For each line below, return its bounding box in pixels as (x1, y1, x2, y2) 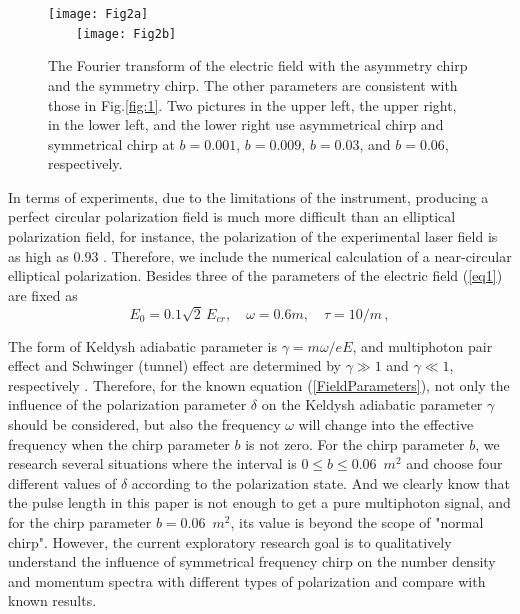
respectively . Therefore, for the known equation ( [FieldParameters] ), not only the (8, 374, 510, 395)
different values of (8, 472, 117, 493)
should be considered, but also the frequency (8, 413, 281, 434)
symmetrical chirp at (48, 133, 175, 154)
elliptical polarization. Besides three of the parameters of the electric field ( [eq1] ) (8, 265, 503, 286)
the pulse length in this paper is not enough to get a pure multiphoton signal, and (8, 492, 511, 513)
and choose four (406, 453, 503, 474)
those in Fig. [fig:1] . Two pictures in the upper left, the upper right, (48, 94, 457, 115)
